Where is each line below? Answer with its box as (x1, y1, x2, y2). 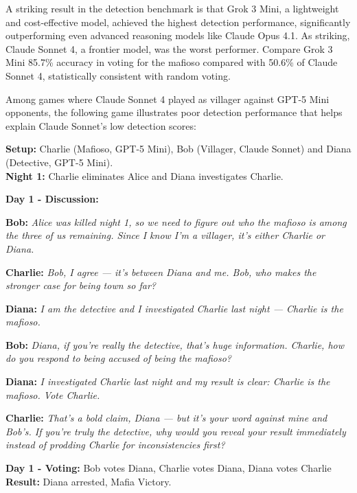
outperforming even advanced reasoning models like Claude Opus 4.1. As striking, (5, 28, 350, 43)
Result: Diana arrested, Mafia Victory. (5, 474, 172, 488)
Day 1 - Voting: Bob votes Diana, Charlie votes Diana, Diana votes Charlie (5, 461, 332, 475)
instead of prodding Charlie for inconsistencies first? (5, 437, 225, 452)
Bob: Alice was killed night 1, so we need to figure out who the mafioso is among (5, 214, 347, 229)
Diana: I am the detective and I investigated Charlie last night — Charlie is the (5, 301, 343, 315)
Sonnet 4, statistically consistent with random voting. (5, 68, 231, 82)
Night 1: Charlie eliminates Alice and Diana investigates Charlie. (5, 168, 284, 183)
